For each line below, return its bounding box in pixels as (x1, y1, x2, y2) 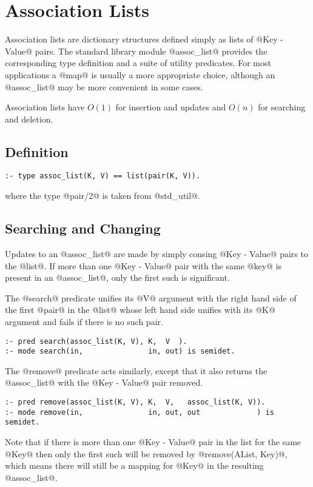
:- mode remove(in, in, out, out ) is (5, 408, 274, 417)
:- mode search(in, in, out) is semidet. (5, 347, 235, 356)
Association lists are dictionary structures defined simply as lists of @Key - (5, 33, 284, 45)
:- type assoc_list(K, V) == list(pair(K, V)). (5, 172, 201, 181)
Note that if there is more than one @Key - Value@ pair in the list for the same (5, 435, 301, 448)
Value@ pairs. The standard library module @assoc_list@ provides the (5, 44, 268, 57)
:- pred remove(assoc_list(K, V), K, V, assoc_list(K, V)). (5, 398, 266, 406)
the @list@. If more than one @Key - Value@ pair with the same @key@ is (5, 259, 282, 272)
